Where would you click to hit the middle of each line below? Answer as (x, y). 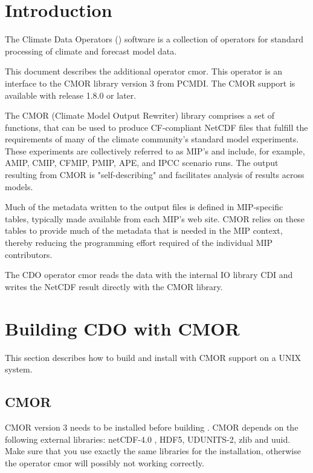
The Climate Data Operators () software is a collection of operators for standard (154, 39)
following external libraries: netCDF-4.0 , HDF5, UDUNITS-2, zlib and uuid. (148, 439)
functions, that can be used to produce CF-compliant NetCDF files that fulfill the (156, 127)
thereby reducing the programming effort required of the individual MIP (139, 243)
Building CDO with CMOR (122, 328)
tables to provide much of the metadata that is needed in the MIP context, (144, 230)
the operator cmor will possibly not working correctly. (105, 462)
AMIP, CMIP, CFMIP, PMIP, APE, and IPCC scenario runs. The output (142, 163)
